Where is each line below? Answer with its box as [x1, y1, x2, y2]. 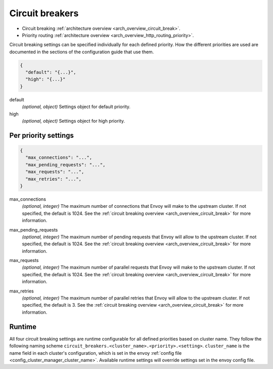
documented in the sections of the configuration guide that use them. [9, 49, 154, 55]
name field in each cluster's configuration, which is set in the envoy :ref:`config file [9, 350, 182, 356]
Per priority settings [9, 131, 74, 139]
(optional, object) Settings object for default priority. [22, 104, 131, 110]
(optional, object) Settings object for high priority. [22, 118, 125, 124]
